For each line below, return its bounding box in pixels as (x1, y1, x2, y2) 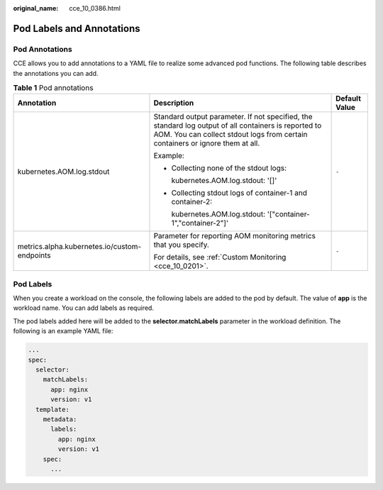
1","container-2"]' (171, 218, 228, 228)
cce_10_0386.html (69, 4, 121, 12)
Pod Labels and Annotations (13, 22, 141, 35)
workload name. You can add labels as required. (13, 304, 154, 312)
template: (35, 405, 70, 413)
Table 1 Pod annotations (13, 83, 94, 93)
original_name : (13, 4, 59, 12)
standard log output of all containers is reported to (153, 121, 322, 130)
